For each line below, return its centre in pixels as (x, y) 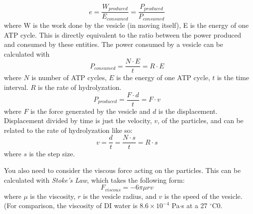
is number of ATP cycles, (69, 77)
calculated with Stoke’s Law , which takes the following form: (95, 180)
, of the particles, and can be (200, 120)
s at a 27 (194, 205)
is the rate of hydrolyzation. (80, 87)
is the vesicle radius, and (120, 196)
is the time (233, 77)
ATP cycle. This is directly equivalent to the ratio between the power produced (123, 34)
